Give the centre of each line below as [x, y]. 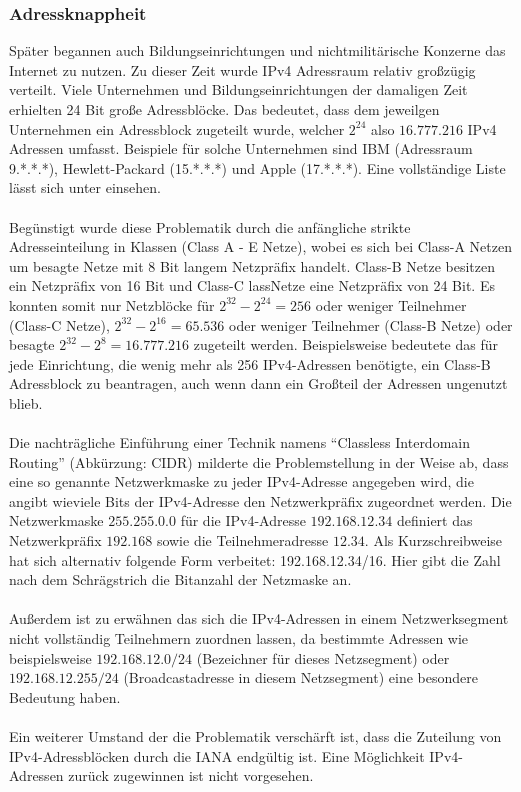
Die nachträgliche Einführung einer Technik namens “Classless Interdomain [239, 442]
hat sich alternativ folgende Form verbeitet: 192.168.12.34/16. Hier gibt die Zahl [255, 559]
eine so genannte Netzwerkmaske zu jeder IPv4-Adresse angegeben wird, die [241, 481]
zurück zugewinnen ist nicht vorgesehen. [191, 775]
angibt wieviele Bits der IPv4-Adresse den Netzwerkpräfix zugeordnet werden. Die [260, 500]
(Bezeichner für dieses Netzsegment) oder [323, 657]
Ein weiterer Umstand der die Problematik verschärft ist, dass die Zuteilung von [255, 736]
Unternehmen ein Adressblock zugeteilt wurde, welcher [177, 128]
